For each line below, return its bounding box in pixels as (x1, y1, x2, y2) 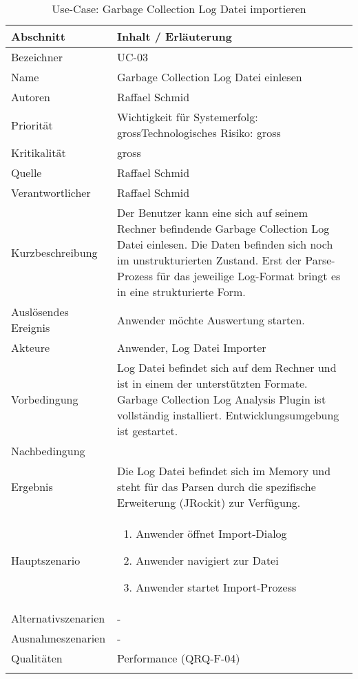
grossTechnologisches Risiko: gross (117, 125, 281, 140)
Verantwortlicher (11, 185, 91, 200)
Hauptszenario (11, 552, 81, 568)
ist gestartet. (117, 423, 178, 439)
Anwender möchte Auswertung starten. (117, 311, 305, 328)
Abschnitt (11, 28, 65, 44)
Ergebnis (11, 479, 53, 494)
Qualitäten (11, 650, 63, 666)
